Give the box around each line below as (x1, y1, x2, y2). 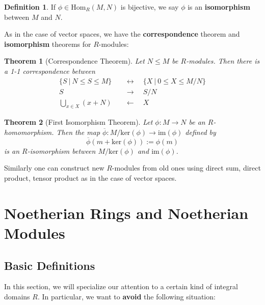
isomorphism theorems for (4, 38, 91, 49)
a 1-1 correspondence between (4, 65, 95, 76)
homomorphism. (4, 127, 54, 137)
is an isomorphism (188, 2, 250, 12)
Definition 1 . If (4, 2, 56, 12)
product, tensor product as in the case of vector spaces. (4, 173, 177, 183)
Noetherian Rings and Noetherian (4, 202, 249, 223)
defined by (185, 127, 216, 137)
